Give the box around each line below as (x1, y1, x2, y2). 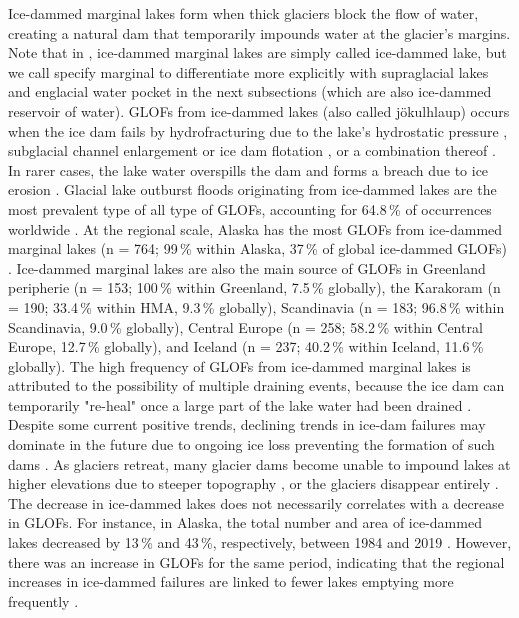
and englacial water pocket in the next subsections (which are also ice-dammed (8, 81, 492, 102)
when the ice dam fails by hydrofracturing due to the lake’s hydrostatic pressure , (8, 120, 508, 141)
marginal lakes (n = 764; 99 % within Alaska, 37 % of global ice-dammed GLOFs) (8, 238, 507, 259)
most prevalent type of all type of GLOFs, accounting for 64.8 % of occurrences (8, 198, 492, 219)
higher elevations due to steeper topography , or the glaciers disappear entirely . (8, 473, 499, 494)
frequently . (8, 590, 79, 611)
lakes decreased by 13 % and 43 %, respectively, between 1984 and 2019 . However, (8, 532, 512, 553)
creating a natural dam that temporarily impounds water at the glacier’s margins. (8, 22, 511, 43)
